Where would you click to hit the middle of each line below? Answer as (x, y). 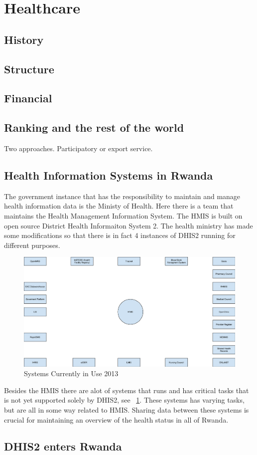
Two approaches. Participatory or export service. (78, 148)
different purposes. (32, 245)
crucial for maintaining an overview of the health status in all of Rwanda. (116, 419)
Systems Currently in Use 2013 (71, 373)
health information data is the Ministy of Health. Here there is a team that (119, 206)
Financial (28, 98)
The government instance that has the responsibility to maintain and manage (122, 196)
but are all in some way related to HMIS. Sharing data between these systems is (127, 409)
